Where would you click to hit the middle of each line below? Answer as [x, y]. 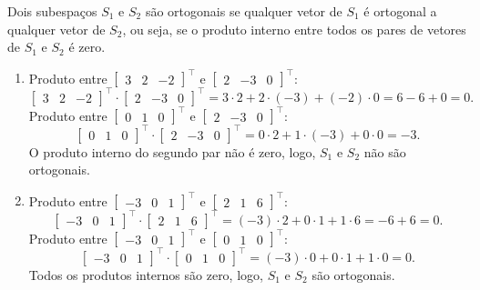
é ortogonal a [400, 11]
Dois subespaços [52, 11]
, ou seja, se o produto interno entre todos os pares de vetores [294, 29]
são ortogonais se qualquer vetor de [244, 11]
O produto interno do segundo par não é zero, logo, [172, 151]
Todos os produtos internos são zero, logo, [146, 274]
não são [385, 151]
